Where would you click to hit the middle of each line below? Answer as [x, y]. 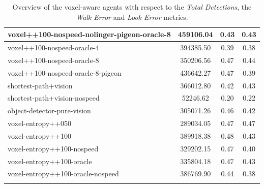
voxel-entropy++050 [39, 123]
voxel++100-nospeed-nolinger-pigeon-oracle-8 [89, 34]
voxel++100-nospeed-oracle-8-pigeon [65, 72]
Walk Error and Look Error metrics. [132, 17]
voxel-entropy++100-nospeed [53, 148]
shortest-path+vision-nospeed [54, 98]
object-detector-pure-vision [49, 111]
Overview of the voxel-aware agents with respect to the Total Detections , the [132, 7]
